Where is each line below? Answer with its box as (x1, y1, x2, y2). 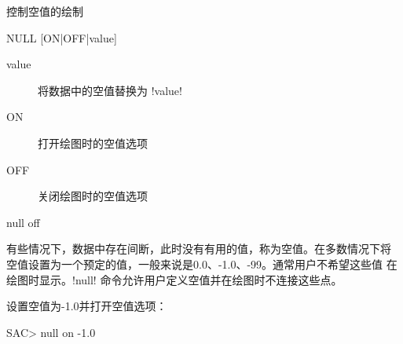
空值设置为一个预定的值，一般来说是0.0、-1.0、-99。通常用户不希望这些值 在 (6, 255, 398, 272)
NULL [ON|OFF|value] (6, 29, 117, 46)
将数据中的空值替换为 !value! (38, 82, 182, 98)
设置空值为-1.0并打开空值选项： (6, 298, 167, 314)
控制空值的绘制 (6, 3, 83, 19)
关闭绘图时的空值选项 (38, 188, 148, 204)
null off (6, 214, 40, 230)
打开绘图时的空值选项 (38, 134, 148, 151)
